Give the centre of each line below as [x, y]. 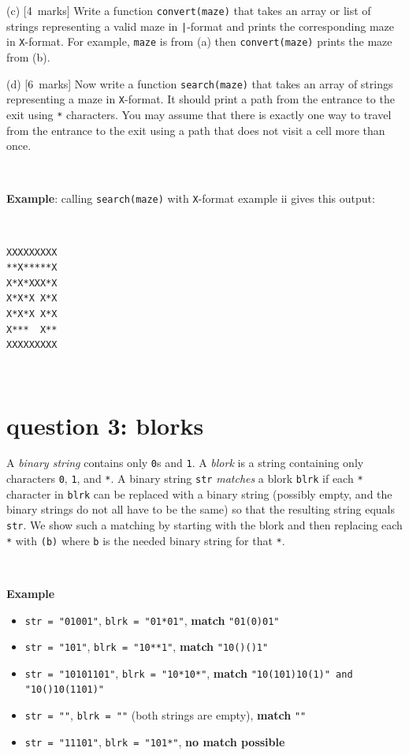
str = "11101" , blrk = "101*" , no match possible [155, 741]
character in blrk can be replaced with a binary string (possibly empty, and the [199, 493]
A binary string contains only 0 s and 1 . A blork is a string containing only [185, 463]
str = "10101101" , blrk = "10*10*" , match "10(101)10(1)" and [189, 673]
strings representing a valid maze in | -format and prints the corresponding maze [200, 26]
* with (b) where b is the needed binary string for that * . [146, 540]
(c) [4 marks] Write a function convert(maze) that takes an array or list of [189, 10]
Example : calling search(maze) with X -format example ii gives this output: [191, 198]
